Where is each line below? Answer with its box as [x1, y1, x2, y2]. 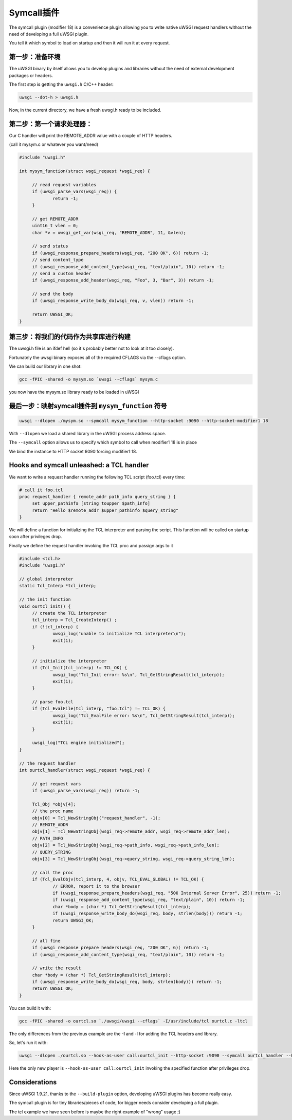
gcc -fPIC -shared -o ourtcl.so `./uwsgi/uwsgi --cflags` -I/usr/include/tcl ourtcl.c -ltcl [19, 1018, 248, 1024]
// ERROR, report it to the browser [53, 883, 140, 889]
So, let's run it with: [9, 1040, 48, 1046]
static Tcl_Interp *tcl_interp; [19, 583, 97, 589]
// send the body [32, 291, 73, 297]
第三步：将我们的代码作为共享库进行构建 [9, 333, 131, 341]
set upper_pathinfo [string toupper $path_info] [32, 500, 150, 506]
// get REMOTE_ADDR [32, 216, 79, 221]
